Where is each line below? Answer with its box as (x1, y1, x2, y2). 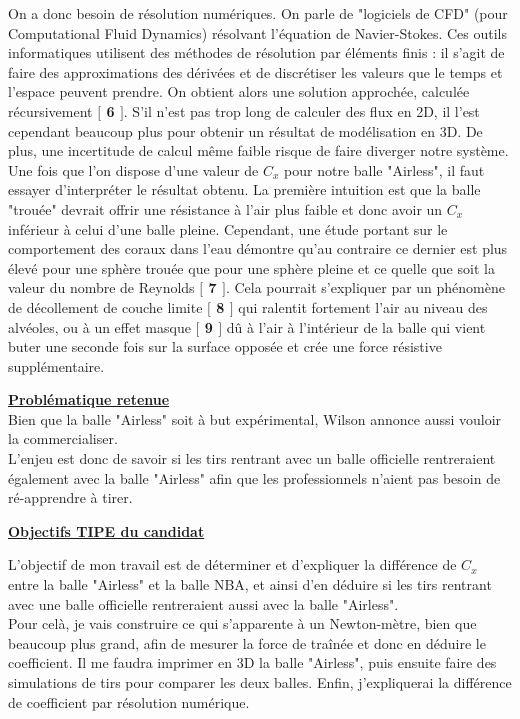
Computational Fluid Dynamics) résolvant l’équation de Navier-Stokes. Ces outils (8, 22, 508, 43)
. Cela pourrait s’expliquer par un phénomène (225, 277, 505, 298)
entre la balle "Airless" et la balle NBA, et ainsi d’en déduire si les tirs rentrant (8, 574, 492, 595)
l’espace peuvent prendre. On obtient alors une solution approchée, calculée (8, 81, 470, 102)
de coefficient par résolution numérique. (8, 691, 250, 712)
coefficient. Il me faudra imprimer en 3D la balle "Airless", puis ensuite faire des (8, 652, 497, 673)
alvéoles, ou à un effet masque (8, 316, 191, 337)
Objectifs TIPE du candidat (8, 520, 205, 541)
